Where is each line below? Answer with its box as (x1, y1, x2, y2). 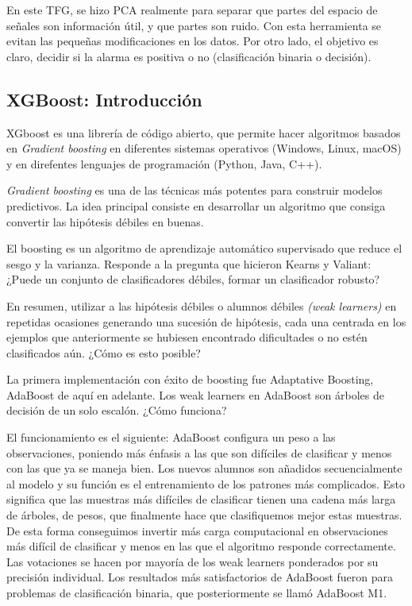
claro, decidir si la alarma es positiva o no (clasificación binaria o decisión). (6, 48, 372, 64)
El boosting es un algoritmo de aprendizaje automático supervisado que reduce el (6, 240, 402, 257)
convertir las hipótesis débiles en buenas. (6, 213, 204, 230)
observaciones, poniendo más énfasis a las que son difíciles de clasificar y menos (6, 444, 392, 461)
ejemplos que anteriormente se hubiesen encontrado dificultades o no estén (6, 329, 368, 345)
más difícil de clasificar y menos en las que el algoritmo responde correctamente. (6, 538, 396, 554)
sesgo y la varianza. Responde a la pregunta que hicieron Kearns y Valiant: (6, 255, 372, 272)
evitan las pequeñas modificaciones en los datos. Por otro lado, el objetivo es (6, 33, 379, 49)
